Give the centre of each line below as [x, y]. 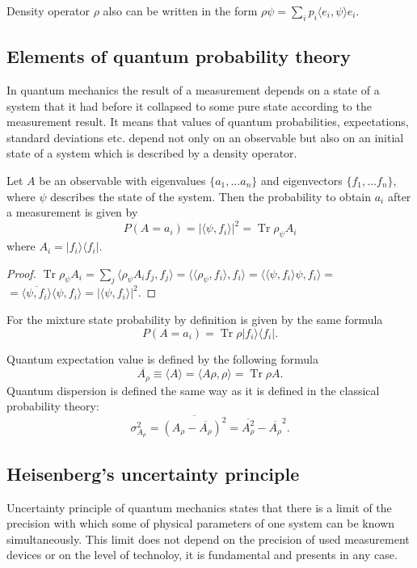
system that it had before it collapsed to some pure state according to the [189, 105]
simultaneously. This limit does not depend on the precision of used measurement [208, 539]
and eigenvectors [301, 180]
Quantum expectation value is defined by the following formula [162, 358]
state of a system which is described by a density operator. [152, 153]
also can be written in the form [180, 11]
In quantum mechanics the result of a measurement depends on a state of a [193, 90]
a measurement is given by [72, 212]
